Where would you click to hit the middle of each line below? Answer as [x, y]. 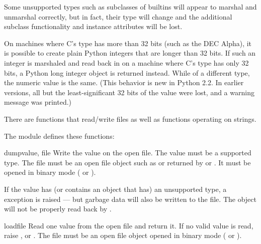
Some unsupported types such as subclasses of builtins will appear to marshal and [130, 7]
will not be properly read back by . [58, 209]
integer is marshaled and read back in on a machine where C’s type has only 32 [126, 62]
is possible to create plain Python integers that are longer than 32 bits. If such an [130, 53]
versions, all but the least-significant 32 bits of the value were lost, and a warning [129, 92]
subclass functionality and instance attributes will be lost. [93, 26]
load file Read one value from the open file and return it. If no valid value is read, [129, 225]
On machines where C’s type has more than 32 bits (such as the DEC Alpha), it [128, 43]
